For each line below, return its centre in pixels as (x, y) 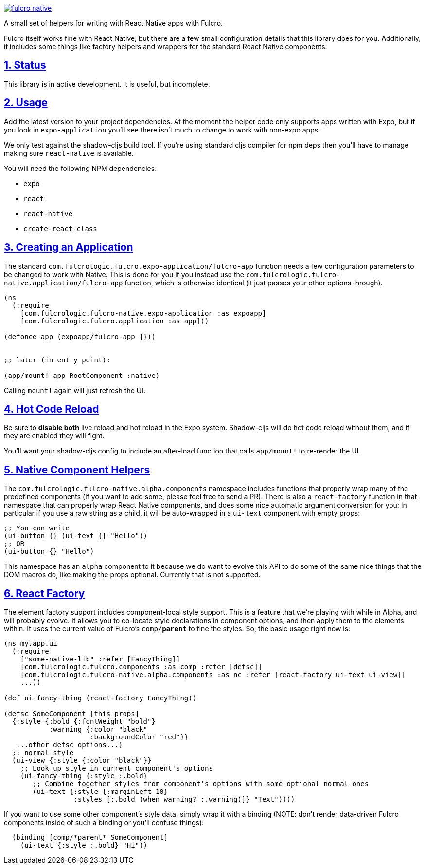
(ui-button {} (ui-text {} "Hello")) (76, 536)
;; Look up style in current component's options (116, 768)
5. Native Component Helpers (77, 470)
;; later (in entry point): (57, 360)
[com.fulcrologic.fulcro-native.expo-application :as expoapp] (143, 313)
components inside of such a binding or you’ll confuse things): (104, 823)
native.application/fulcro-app (63, 283)
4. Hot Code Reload (52, 409)
